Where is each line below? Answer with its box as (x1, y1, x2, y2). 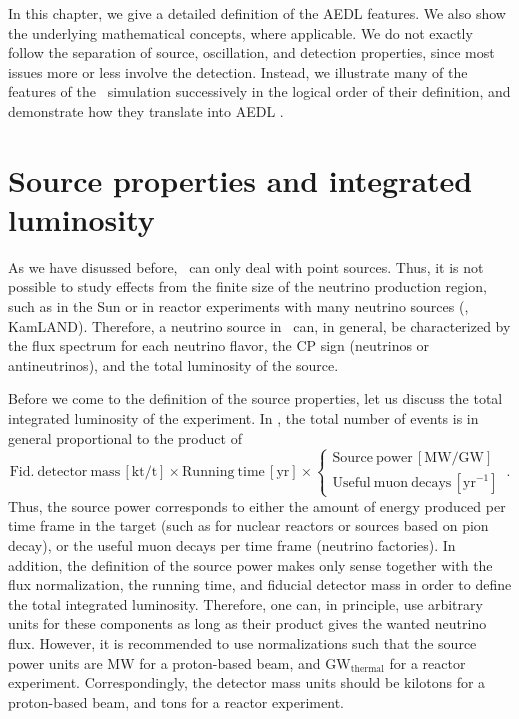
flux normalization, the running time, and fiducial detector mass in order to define (8, 574, 512, 595)
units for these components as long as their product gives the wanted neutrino (8, 613, 487, 634)
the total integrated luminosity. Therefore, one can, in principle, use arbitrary (8, 593, 483, 614)
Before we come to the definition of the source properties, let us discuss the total (8, 388, 503, 409)
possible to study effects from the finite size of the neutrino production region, (8, 276, 487, 297)
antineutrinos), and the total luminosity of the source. (8, 354, 339, 375)
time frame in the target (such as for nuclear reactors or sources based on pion (8, 515, 489, 536)
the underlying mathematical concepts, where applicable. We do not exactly (8, 22, 473, 43)
